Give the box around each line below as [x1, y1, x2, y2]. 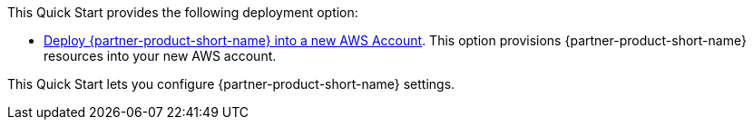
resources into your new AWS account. [44, 48, 277, 63]
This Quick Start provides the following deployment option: [7, 5, 358, 20]
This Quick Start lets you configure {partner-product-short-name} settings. [7, 76, 455, 92]
